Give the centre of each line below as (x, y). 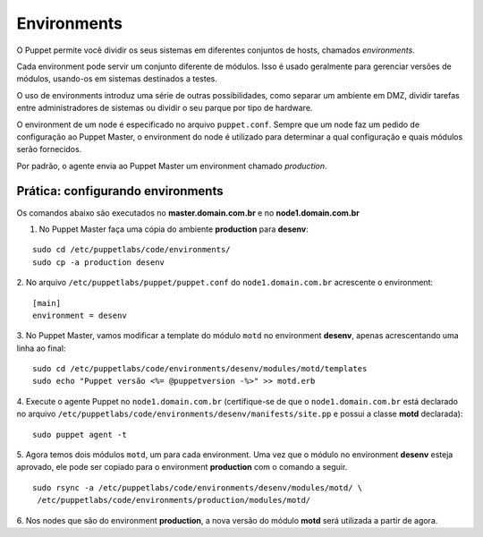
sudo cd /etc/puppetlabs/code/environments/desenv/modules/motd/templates (200, 369)
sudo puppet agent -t (80, 435)
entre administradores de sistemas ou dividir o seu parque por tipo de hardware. (165, 108)
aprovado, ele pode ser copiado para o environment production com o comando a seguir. (182, 467)
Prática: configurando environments (120, 191)
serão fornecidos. (49, 149)
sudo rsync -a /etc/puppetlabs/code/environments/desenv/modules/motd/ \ (198, 487)
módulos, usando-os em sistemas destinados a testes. (117, 79)
